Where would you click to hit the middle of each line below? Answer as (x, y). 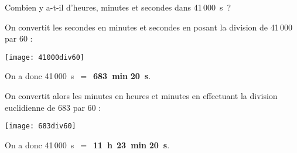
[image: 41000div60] (45, 57)
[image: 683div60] (40, 126)
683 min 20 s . (122, 76)
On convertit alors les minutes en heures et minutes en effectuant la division (141, 96)
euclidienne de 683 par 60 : (53, 107)
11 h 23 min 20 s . (131, 144)
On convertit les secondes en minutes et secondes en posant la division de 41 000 (148, 27)
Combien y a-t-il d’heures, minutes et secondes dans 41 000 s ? (118, 7)
